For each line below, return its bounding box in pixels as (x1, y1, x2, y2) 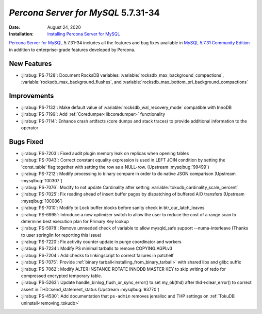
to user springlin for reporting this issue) (21, 232, 102, 238)
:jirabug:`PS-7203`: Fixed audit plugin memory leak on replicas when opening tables (21, 151, 189, 156)
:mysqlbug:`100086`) (21, 198, 63, 204)
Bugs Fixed (9, 138, 44, 146)
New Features (9, 59, 52, 68)
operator (21, 125, 39, 131)
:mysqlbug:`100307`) (21, 177, 63, 183)
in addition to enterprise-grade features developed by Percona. (9, 47, 135, 52)
